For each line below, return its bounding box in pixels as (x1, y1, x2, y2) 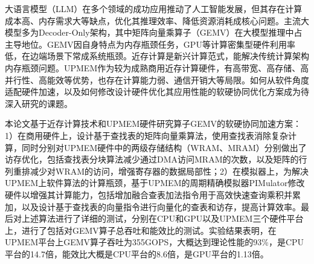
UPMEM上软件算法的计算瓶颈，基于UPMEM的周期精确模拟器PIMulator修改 (5, 176, 305, 189)
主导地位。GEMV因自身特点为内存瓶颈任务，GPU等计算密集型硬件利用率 (5, 37, 295, 50)
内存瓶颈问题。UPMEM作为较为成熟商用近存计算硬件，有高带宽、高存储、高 (5, 61, 309, 74)
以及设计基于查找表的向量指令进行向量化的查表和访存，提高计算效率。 (21, 200, 301, 213)
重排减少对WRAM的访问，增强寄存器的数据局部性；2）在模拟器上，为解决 (13, 164, 309, 177)
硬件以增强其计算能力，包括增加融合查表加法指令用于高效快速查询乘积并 (5, 188, 292, 201)
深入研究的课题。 (5, 97, 72, 109)
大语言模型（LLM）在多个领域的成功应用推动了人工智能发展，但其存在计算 (5, 2, 303, 14)
